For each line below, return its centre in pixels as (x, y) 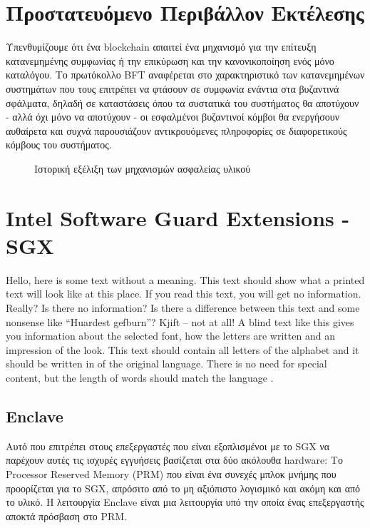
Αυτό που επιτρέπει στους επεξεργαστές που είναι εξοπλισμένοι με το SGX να (168, 446)
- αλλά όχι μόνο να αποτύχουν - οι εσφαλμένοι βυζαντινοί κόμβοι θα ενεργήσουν (173, 117)
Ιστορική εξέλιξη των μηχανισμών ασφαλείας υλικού (143, 168)
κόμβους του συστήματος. (59, 144)
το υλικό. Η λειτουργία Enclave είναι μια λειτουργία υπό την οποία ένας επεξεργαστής (185, 502)
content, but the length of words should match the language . (140, 377)
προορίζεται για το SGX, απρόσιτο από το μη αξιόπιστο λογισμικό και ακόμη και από (183, 488)
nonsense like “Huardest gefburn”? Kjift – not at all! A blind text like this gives (180, 321)
